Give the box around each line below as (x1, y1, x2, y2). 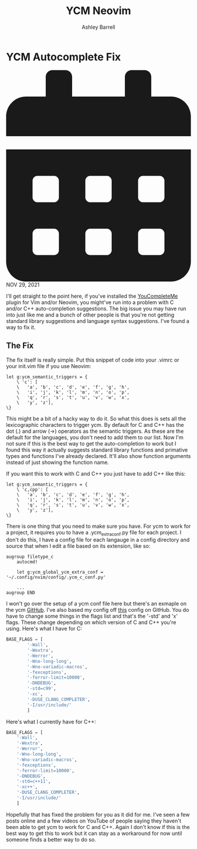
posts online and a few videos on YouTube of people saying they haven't (6, 817, 182, 824)
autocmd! (16, 559, 38, 565)
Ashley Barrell (81, 23, 116, 31)
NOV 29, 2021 (6, 281, 40, 288)
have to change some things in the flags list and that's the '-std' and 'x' (6, 612, 178, 620)
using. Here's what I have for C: (6, 625, 83, 632)
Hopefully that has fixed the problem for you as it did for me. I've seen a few (6, 811, 190, 818)
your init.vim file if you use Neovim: (6, 362, 91, 369)
